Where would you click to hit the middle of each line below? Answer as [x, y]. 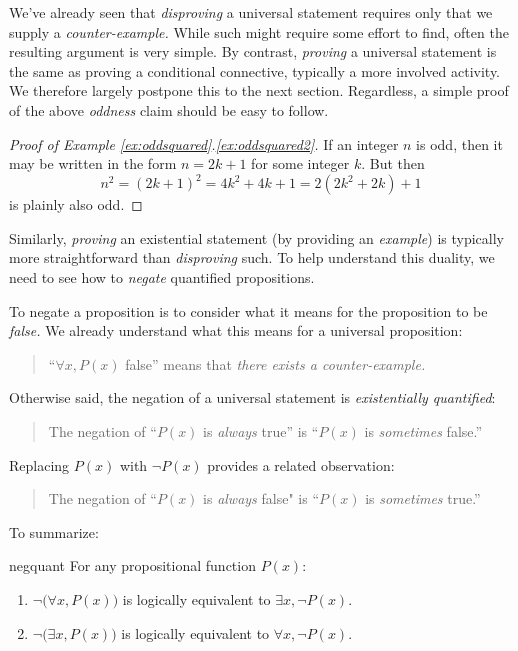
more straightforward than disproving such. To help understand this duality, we [252, 257]
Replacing [39, 464]
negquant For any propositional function [132, 565]
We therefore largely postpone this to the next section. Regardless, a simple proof [259, 90]
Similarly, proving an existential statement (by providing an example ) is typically [256, 237]
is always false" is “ [261, 498]
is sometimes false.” [423, 431]
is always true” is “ [261, 431]
